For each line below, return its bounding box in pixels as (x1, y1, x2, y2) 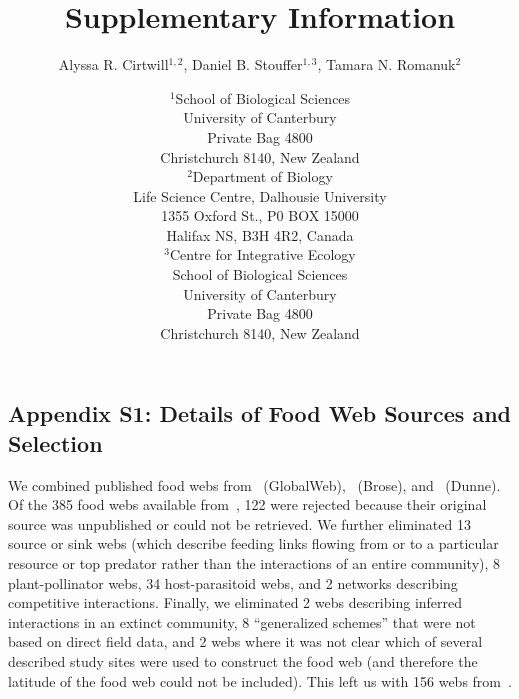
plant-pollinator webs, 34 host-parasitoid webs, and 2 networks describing (8, 572, 458, 593)
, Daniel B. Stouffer (183, 54, 303, 75)
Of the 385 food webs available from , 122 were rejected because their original (8, 494, 487, 515)
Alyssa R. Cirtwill (58, 54, 169, 75)
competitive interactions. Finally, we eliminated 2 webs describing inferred (8, 592, 463, 613)
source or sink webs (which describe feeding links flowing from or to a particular (8, 533, 499, 554)
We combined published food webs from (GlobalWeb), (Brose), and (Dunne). (8, 474, 501, 495)
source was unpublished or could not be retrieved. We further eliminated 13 (8, 513, 471, 534)
